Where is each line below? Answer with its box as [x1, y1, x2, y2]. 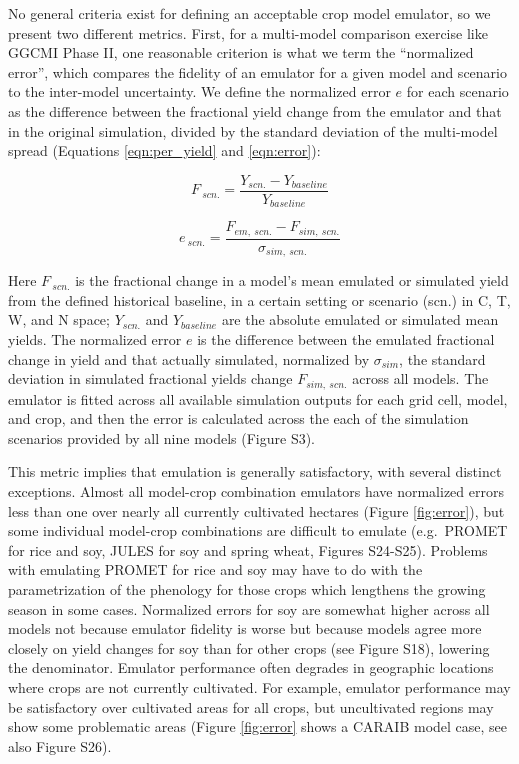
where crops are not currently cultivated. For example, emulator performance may [8, 676, 511, 697]
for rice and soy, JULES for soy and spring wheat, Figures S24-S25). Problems [8, 539, 488, 560]
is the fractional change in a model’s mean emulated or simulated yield [75, 270, 509, 291]
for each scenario [406, 81, 509, 102]
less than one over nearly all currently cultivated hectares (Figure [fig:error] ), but [8, 500, 505, 521]
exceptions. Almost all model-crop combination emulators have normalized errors [8, 481, 504, 501]
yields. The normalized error [8, 328, 182, 349]
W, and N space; [8, 309, 110, 330]
